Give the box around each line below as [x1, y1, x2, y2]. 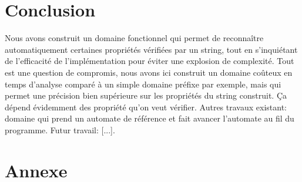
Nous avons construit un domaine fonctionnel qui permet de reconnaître [5, 32, 264, 44]
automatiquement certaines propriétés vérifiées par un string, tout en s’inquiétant [5, 43, 298, 55]
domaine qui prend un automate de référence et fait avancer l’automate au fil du [5, 112, 294, 124]
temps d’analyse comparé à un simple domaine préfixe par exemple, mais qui [5, 77, 281, 90]
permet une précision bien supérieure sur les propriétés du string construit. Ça [5, 89, 287, 102]
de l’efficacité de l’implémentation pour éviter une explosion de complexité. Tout [5, 55, 294, 67]
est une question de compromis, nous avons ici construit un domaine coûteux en [5, 66, 293, 78]
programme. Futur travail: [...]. [5, 123, 115, 136]
